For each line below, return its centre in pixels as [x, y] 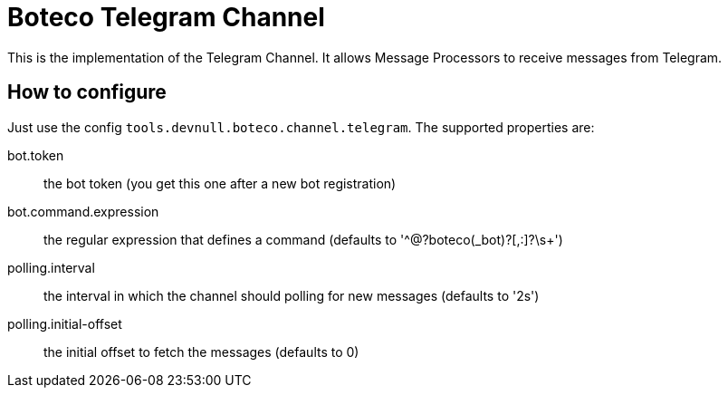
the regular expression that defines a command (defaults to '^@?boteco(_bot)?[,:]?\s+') [303, 239]
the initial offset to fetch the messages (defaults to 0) [201, 352]
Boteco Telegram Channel [166, 17]
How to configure [87, 92]
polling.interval [51, 267]
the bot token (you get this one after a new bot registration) [220, 183]
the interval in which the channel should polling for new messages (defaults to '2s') [292, 295]
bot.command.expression [83, 211]
